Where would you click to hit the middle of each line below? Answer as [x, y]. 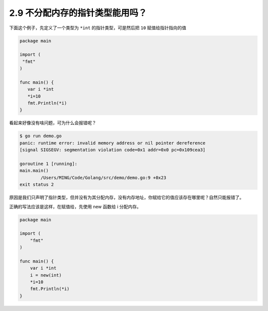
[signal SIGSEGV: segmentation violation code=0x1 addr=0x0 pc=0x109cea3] [113, 150]
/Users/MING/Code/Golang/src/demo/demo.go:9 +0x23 [103, 178]
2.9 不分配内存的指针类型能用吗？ [78, 13]
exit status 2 [37, 185]
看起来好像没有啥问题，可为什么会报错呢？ [53, 123]
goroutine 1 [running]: [49, 164]
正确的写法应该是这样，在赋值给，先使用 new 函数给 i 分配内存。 [75, 207]
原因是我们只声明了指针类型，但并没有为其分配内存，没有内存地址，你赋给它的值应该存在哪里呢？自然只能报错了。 [127, 198]
